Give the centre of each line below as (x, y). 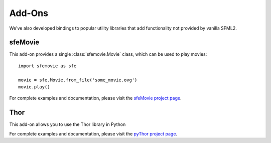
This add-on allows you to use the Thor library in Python (67, 124)
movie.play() (34, 87)
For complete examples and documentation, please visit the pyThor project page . (93, 133)
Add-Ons (29, 13)
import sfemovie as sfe (47, 66)
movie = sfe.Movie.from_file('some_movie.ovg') (78, 80)
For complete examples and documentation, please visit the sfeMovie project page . (95, 98)
